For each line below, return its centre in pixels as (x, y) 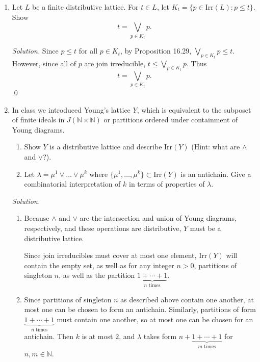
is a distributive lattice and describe (106, 147)
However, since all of (44, 63)
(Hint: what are (216, 147)
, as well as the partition (97, 275)
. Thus (197, 63)
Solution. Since (35, 51)
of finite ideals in (38, 120)
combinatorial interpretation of (72, 184)
